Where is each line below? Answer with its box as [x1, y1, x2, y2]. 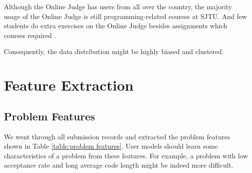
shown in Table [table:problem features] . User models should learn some [4, 141, 218, 151]
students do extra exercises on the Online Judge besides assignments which [4, 20, 228, 31]
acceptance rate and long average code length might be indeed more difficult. [4, 160, 234, 170]
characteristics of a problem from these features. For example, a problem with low [4, 150, 248, 160]
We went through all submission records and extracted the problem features [4, 131, 230, 141]
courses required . [4, 30, 56, 40]
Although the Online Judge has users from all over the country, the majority [4, 1, 232, 11]
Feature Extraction [4, 75, 134, 95]
